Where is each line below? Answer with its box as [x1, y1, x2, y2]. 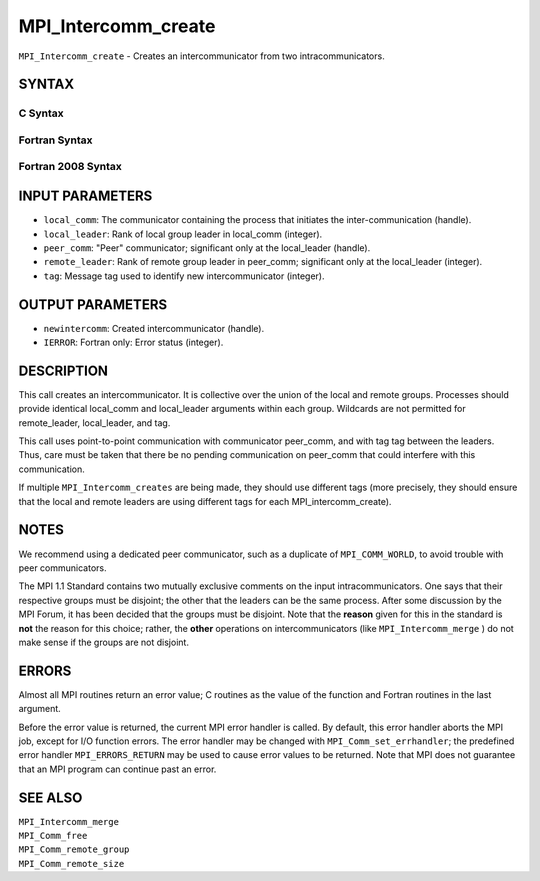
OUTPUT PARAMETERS [18, 296, 168, 313]
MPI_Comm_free [18, 830, 88, 842]
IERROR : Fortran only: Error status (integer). [43, 336, 224, 349]
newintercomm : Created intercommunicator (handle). [43, 322, 265, 334]
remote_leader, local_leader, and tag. [18, 416, 171, 429]
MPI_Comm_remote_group [18, 844, 130, 855]
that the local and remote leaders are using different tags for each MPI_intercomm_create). [18, 495, 392, 507]
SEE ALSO [18, 789, 83, 806]
